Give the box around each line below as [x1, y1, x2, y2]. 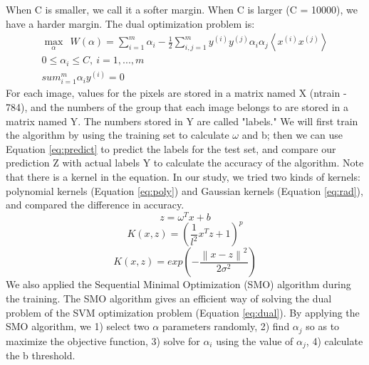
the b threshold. [6, 348, 76, 362]
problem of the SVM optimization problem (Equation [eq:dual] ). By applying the [6, 305, 360, 319]
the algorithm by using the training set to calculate [6, 127, 229, 142]
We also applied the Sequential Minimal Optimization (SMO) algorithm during [6, 277, 351, 292]
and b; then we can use [241, 127, 343, 142]
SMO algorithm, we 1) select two [6, 319, 150, 334]
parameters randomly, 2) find [162, 319, 290, 334]
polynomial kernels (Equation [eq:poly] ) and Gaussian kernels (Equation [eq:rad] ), [6, 183, 363, 198]
